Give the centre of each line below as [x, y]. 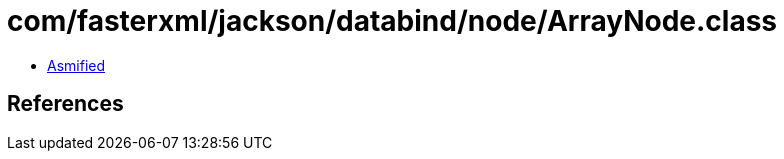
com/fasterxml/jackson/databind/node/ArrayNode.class [392, 21]
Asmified [76, 65]
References [65, 104]
